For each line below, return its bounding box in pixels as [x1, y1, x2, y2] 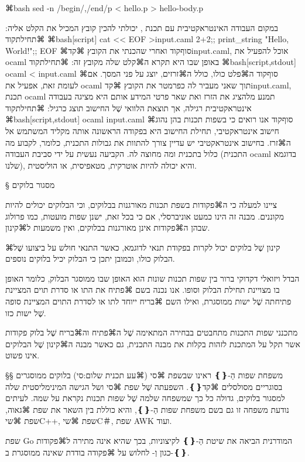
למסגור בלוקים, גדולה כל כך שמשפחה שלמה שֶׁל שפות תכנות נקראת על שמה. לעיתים [5, 392, 285, 404]
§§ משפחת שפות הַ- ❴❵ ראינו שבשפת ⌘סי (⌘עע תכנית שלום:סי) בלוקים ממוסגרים [5, 369, 283, 381]
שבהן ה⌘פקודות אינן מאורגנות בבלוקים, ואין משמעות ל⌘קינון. [5, 221, 210, 234]
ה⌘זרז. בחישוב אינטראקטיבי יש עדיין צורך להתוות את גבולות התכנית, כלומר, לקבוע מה [5, 136, 291, 148]
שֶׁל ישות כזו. [5, 306, 46, 319]
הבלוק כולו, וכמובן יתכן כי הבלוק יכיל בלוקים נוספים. [5, 252, 175, 265]
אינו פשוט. [5, 349, 40, 361]
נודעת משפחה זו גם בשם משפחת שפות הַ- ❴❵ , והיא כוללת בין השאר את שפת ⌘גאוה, [5, 403, 289, 415]
